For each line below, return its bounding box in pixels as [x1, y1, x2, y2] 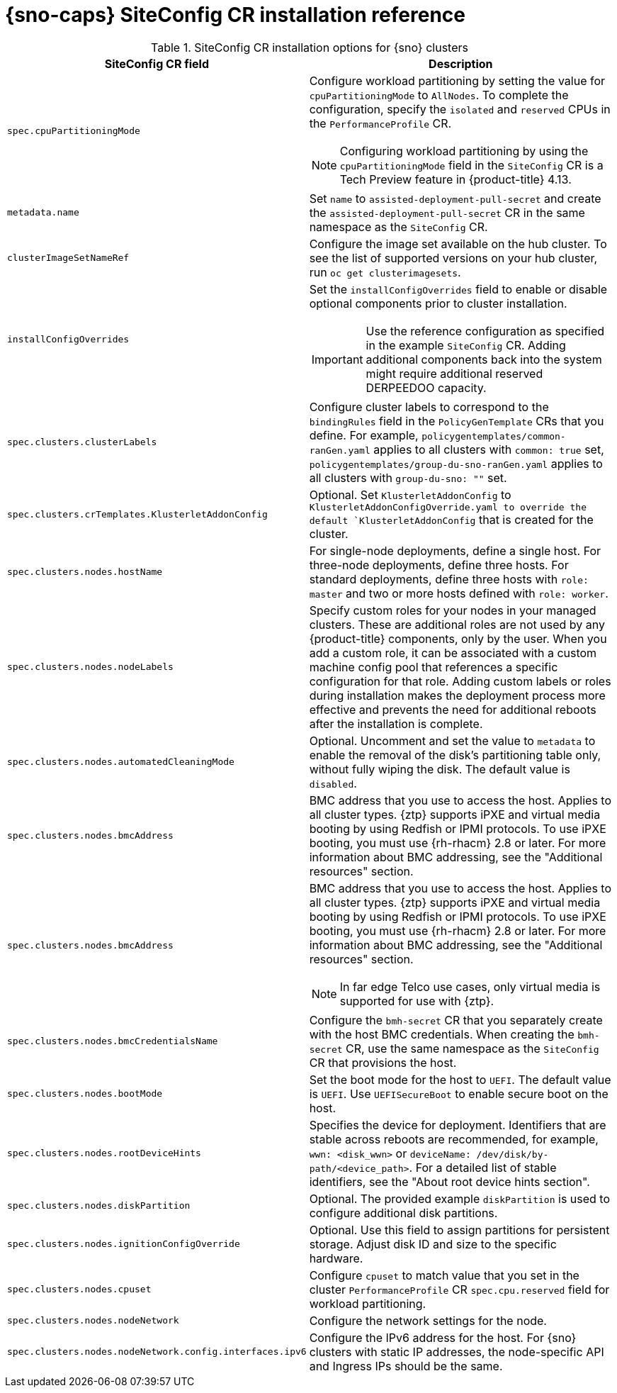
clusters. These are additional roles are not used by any [309, 617, 606, 632]
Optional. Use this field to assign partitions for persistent [309, 1222, 610, 1237]
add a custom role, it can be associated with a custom [309, 645, 597, 660]
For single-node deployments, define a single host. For [309, 543, 601, 558]
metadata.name [7, 207, 79, 218]
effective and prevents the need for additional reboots [309, 702, 596, 717]
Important [311, 352, 363, 367]
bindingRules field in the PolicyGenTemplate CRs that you [309, 413, 604, 428]
